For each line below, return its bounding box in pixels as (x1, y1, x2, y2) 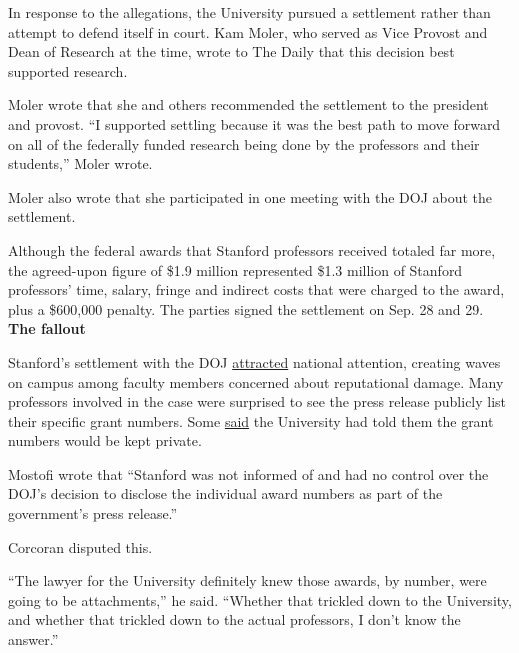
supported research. (8, 60, 128, 81)
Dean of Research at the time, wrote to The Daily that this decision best (8, 41, 455, 62)
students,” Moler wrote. (8, 153, 153, 174)
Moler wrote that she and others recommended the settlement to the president (8, 94, 489, 115)
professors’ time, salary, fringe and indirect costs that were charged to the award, (8, 279, 505, 300)
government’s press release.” (8, 503, 178, 524)
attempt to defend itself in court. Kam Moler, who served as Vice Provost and (8, 21, 488, 42)
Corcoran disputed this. (8, 536, 153, 557)
